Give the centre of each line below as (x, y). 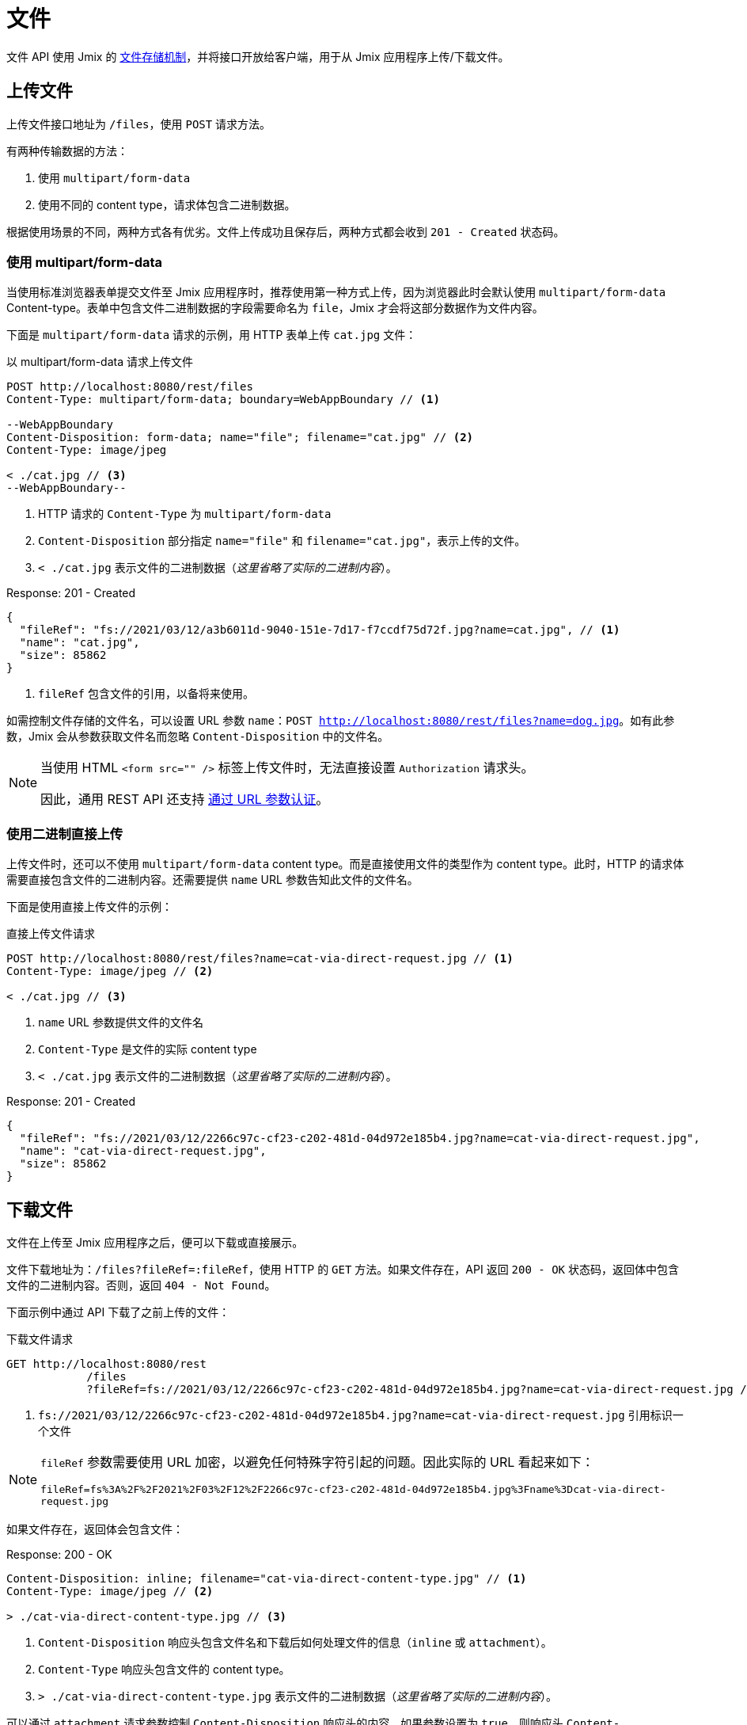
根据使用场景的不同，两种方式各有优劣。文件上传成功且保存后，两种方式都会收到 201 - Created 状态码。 (286, 231)
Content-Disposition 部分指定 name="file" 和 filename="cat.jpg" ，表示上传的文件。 (282, 541)
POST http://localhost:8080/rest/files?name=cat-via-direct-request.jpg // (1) (260, 959)
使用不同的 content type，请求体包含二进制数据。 (167, 204)
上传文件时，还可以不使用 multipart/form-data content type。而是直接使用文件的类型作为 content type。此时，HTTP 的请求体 (345, 864)
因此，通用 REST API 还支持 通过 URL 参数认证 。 (185, 800)
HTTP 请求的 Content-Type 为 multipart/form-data (185, 514)
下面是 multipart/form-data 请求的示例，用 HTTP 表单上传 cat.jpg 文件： (212, 335)
